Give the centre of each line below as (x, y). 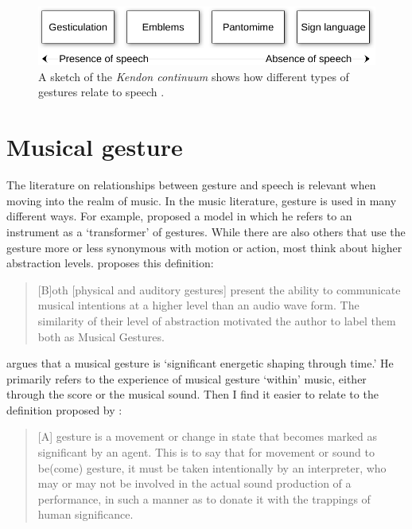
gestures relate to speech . (101, 92)
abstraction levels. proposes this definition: (110, 263)
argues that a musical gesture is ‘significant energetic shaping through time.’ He (200, 363)
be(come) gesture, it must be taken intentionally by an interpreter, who (212, 467)
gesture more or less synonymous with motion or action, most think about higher (204, 247)
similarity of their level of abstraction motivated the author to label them (217, 320)
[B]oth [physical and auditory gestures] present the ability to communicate (219, 289)
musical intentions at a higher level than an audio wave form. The (198, 305)
